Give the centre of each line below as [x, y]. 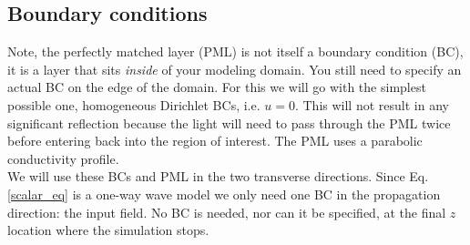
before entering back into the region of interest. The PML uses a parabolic [215, 141]
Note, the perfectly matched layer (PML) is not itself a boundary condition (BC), [235, 51]
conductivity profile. [63, 158]
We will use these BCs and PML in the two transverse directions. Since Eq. [218, 176]
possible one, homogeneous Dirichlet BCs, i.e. [134, 104]
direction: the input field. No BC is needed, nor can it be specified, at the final [227, 212]
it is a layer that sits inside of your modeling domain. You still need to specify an [235, 69]
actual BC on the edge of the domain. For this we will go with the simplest [217, 87]
